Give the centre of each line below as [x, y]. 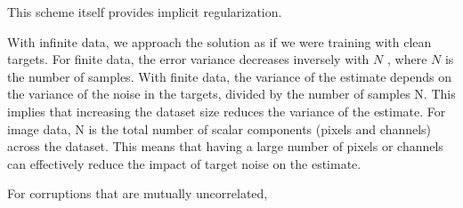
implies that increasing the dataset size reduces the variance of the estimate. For [227, 111]
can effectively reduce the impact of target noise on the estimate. [184, 163]
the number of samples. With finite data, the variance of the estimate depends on [229, 76]
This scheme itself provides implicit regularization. [145, 12]
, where [407, 59]
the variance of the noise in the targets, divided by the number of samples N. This [231, 94]
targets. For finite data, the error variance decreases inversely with [188, 59]
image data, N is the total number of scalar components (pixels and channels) [219, 128]
